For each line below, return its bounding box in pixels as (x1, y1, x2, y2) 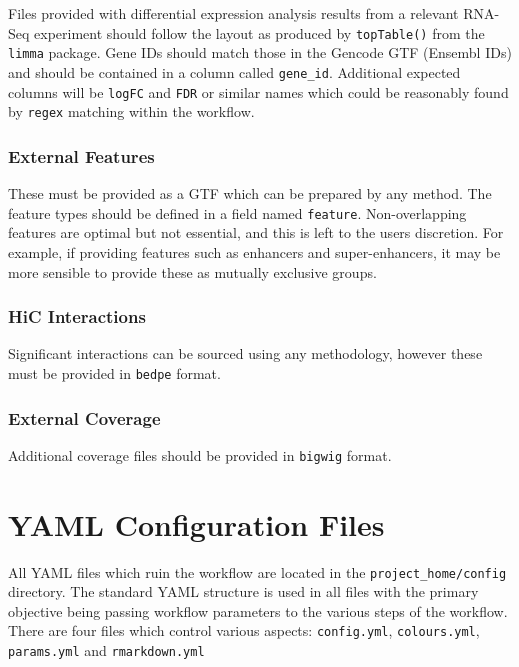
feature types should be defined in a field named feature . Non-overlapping (8, 202, 467, 223)
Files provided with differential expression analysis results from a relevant (8, 3, 459, 23)
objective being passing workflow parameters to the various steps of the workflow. (8, 600, 508, 621)
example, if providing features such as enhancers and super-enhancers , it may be (8, 241, 501, 262)
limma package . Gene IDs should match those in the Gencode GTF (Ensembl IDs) (8, 42, 512, 63)
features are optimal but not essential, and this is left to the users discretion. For (8, 222, 504, 243)
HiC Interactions (8, 304, 146, 329)
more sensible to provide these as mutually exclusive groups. (8, 261, 377, 282)
